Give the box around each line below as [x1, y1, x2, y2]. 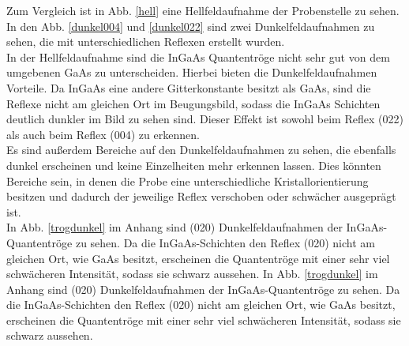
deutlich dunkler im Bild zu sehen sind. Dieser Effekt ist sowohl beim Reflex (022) [6, 111, 403, 127]
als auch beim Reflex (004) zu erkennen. [6, 126, 200, 142]
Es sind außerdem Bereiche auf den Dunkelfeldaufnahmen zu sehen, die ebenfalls [6, 141, 396, 158]
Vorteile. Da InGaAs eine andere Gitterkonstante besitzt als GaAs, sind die [6, 79, 371, 96]
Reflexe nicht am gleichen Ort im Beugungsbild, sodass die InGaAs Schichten [6, 95, 381, 111]
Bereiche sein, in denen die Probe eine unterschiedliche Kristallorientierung [6, 172, 369, 189]
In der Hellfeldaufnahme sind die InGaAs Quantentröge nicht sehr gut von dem [6, 48, 390, 65]
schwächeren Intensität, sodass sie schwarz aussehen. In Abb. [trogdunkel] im [6, 265, 378, 282]
